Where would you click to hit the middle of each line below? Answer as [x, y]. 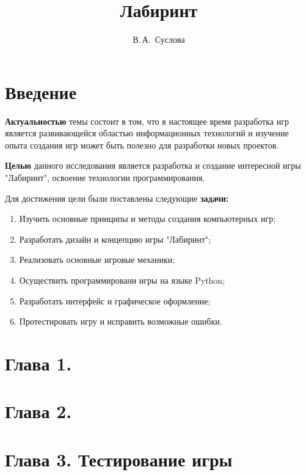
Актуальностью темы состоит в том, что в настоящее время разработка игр [147, 121]
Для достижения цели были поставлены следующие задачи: [117, 198]
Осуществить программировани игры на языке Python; [122, 280]
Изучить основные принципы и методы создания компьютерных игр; [148, 219]
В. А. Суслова [159, 39]
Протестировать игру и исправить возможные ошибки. [121, 321]
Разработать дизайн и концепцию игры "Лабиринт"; [115, 239]
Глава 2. [38, 411]
